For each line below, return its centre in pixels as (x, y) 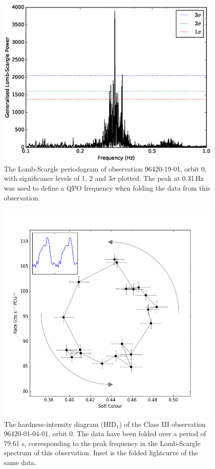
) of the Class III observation (162, 424)
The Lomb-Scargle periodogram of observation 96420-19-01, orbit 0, (105, 168)
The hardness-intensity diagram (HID (60, 424)
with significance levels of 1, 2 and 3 (58, 178)
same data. (20, 462)
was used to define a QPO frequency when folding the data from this (107, 187)
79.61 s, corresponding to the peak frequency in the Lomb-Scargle (102, 443)
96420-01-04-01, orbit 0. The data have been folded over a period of (105, 433)
